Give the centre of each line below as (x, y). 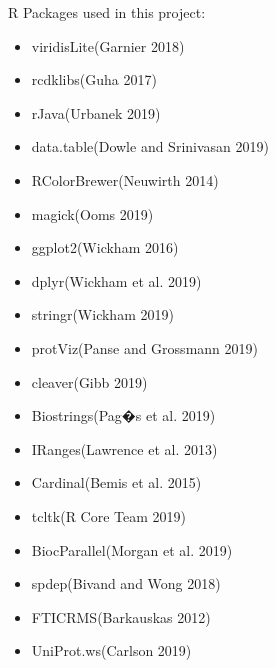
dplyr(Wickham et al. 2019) (116, 280)
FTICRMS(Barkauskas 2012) (121, 616)
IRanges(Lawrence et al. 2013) (124, 448)
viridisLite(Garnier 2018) (108, 45)
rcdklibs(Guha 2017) (94, 79)
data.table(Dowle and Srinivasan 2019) (150, 146)
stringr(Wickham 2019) (102, 314)
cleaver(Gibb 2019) (89, 381)
